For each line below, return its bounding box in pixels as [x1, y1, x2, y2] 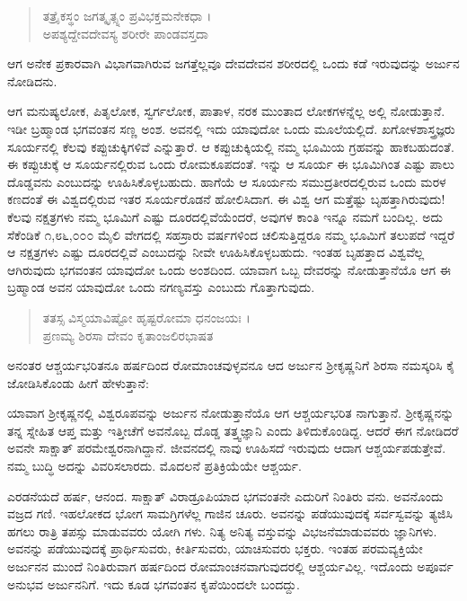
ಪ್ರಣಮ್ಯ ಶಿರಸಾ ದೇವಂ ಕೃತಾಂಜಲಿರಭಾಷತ [42, 325, 214, 344]
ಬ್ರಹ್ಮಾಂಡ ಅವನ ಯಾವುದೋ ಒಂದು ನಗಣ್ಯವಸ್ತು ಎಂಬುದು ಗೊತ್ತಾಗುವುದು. [7, 278, 315, 296]
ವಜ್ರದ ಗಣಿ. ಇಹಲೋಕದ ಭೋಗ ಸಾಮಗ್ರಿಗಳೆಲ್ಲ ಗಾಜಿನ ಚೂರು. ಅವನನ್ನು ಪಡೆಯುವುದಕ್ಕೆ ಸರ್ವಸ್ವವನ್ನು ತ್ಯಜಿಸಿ [7, 504, 453, 523]
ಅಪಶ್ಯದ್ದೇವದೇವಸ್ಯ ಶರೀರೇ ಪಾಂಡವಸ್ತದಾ [42, 23, 208, 42]
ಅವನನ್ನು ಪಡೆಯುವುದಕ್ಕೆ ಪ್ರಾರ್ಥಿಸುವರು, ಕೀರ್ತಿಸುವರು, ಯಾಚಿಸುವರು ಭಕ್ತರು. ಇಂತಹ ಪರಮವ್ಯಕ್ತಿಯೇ [7, 539, 423, 558]
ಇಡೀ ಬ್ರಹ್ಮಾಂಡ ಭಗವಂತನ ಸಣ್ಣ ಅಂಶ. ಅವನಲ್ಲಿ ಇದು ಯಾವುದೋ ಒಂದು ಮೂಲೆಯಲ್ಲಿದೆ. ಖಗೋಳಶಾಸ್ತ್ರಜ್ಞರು [7, 119, 455, 137]
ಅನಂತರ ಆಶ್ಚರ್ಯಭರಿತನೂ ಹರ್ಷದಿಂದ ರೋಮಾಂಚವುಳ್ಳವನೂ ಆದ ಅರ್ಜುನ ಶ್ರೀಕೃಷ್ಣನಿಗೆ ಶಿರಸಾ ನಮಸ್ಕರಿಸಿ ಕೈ [7, 356, 455, 375]
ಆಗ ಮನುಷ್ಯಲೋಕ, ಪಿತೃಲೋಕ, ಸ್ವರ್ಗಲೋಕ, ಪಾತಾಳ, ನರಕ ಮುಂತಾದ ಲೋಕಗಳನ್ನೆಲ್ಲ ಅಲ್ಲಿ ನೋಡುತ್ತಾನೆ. [7, 102, 445, 120]
